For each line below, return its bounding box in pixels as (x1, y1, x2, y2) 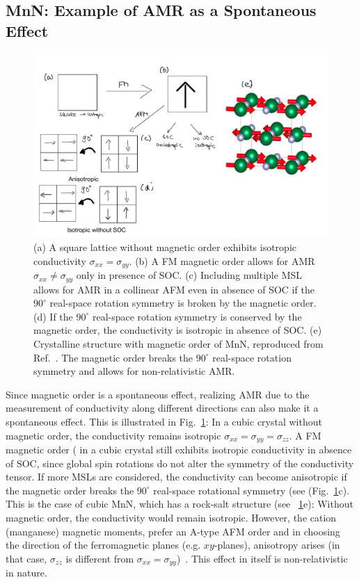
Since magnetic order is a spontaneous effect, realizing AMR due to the (6, 387, 310, 401)
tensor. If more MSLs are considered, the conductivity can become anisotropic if (6, 469, 347, 484)
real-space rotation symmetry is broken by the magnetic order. (49, 296, 317, 310)
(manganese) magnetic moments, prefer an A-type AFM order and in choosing (6, 524, 340, 538)
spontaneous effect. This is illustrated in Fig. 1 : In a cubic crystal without (6, 414, 322, 429)
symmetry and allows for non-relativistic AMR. (33, 364, 235, 378)
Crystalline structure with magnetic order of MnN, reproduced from (33, 337, 324, 351)
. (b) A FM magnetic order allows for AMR (129, 253, 315, 268)
